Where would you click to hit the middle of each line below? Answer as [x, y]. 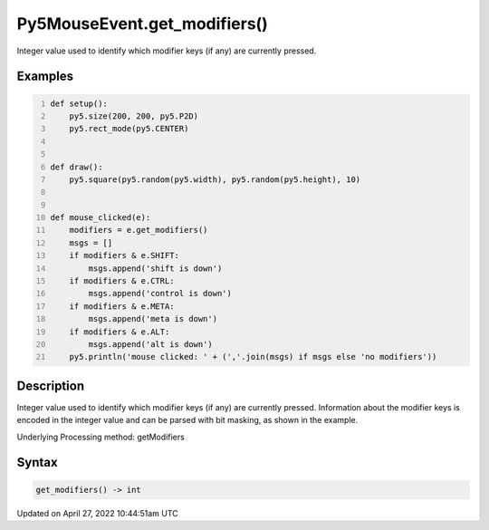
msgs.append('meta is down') [153, 319]
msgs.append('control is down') [160, 294]
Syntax [37, 463]
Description [51, 385]
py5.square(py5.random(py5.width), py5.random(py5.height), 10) [215, 179]
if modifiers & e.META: [122, 306]
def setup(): [79, 103]
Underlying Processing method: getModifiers [101, 437]
